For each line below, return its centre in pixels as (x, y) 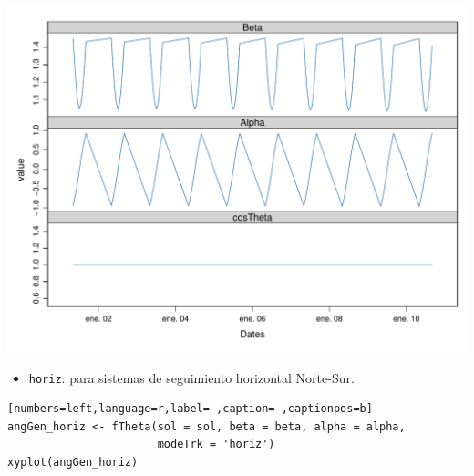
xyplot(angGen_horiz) (73, 463)
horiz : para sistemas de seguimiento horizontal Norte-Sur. (191, 377)
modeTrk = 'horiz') (216, 445)
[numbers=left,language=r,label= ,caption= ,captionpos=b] (190, 409)
